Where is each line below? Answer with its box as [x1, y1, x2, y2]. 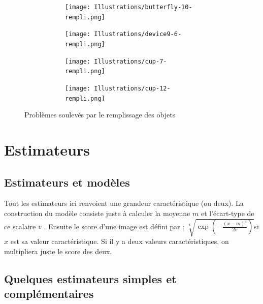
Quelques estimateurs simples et [4, 270, 177, 286]
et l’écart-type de [201, 208, 254, 219]
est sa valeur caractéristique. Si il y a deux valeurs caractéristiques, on [10, 236, 229, 247]
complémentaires [4, 286, 94, 301]
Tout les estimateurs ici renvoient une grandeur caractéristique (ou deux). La [4, 198, 244, 208]
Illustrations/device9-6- [94, 31, 182, 38]
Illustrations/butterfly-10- [94, 4, 192, 11]
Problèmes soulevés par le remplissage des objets [24, 109, 176, 120]
